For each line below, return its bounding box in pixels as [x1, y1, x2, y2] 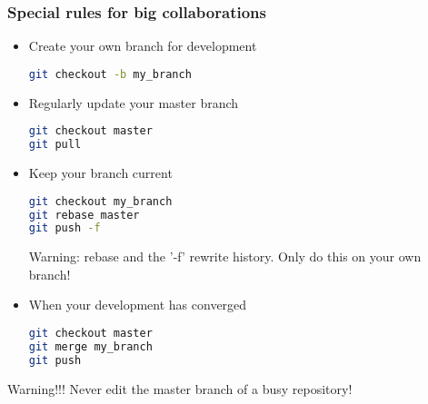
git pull [28, 138, 82, 152]
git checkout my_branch [28, 194, 173, 208]
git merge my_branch [28, 340, 153, 353]
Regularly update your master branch [28, 93, 239, 112]
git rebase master [28, 208, 140, 222]
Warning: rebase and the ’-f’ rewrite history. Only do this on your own [28, 247, 422, 266]
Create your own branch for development [28, 36, 257, 55]
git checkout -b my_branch [28, 67, 192, 81]
